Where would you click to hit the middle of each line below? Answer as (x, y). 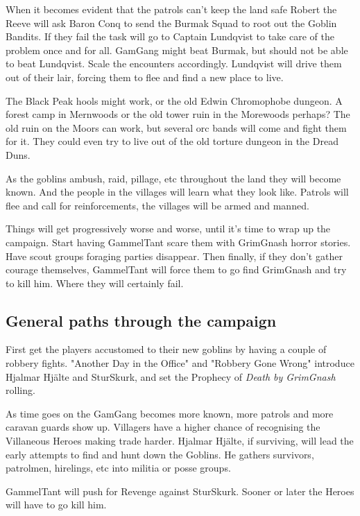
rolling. (20, 390)
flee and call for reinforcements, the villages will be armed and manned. (157, 205)
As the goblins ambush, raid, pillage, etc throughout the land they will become (173, 178)
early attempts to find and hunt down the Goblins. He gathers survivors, (160, 454)
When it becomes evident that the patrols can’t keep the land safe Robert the (171, 9)
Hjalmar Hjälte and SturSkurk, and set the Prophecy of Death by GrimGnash (171, 376)
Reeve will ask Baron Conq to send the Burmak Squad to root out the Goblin (171, 23)
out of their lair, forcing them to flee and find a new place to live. (145, 77)
